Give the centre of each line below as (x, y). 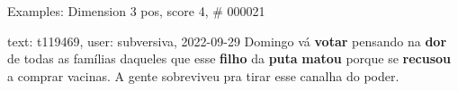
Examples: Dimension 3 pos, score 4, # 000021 (136, 11)
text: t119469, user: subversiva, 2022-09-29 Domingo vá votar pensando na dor (227, 41)
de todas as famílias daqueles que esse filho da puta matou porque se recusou (229, 58)
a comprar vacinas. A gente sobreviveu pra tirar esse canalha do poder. (203, 75)
